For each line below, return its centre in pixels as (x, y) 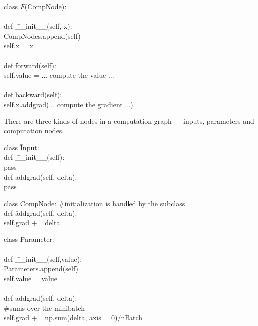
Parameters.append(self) (41, 269)
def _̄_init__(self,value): (43, 259)
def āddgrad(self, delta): (41, 213)
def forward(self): (30, 65)
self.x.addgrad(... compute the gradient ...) (69, 104)
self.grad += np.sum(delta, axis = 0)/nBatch (73, 317)
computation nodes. (34, 131)
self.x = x (19, 46)
